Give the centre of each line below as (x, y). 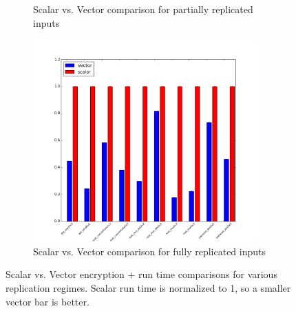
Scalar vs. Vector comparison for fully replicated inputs (150, 251)
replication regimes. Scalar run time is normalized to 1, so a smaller (148, 288)
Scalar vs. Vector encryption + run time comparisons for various (141, 274)
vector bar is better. (47, 301)
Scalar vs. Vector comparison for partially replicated (143, 9)
